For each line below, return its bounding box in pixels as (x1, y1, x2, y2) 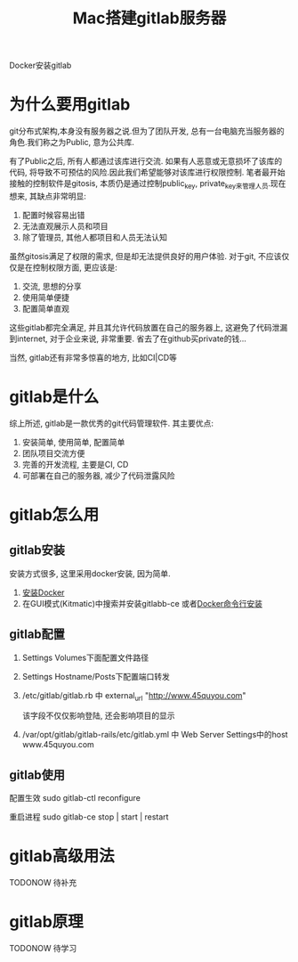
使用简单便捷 (21, 291, 69, 303)
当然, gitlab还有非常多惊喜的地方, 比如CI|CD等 (9, 352, 178, 363)
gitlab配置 (9, 627, 65, 642)
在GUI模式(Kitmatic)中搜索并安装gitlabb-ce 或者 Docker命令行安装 (21, 598, 263, 608)
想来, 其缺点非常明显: (9, 191, 87, 201)
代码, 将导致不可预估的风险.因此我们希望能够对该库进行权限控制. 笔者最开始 (9, 167, 286, 178)
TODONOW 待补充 (9, 877, 77, 888)
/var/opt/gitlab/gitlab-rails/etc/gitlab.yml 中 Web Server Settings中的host (21, 730, 288, 740)
